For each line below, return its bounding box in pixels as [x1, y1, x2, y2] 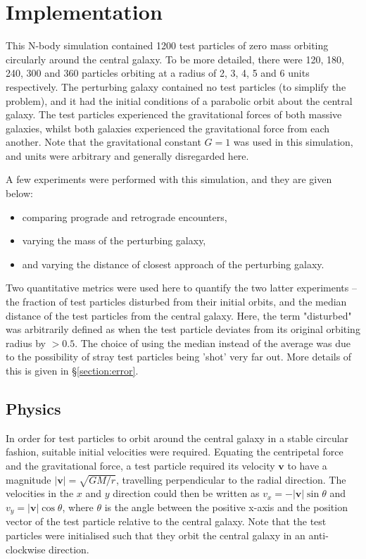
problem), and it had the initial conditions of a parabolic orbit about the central [6, 93, 353, 108]
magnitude [6, 472, 51, 486]
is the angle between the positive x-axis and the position [104, 499, 348, 514]
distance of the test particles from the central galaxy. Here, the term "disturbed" [6, 308, 352, 322]
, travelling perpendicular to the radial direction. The [115, 472, 346, 486]
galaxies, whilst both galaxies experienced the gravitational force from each [6, 120, 330, 135]
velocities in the [6, 486, 74, 501]
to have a [287, 458, 327, 472]
